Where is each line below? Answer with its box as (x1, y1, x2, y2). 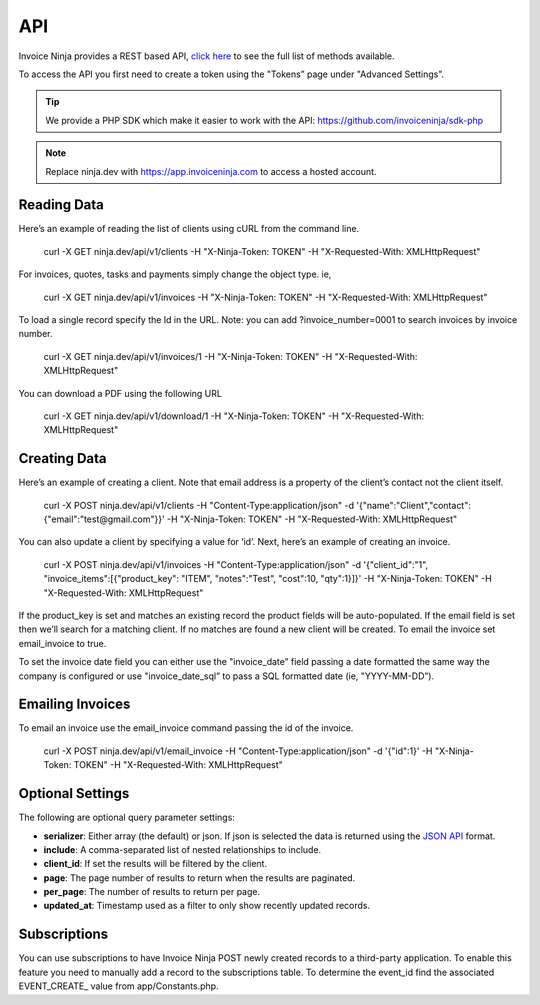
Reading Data (18, 196, 105, 214)
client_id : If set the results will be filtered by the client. (43, 858, 268, 870)
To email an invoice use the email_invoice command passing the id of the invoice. (18, 722, 354, 734)
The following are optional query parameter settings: (18, 811, 235, 824)
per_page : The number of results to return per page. (43, 886, 260, 898)
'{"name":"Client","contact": (356, 499, 472, 511)
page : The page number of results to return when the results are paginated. (43, 871, 356, 884)
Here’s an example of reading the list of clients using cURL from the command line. (18, 223, 360, 235)
